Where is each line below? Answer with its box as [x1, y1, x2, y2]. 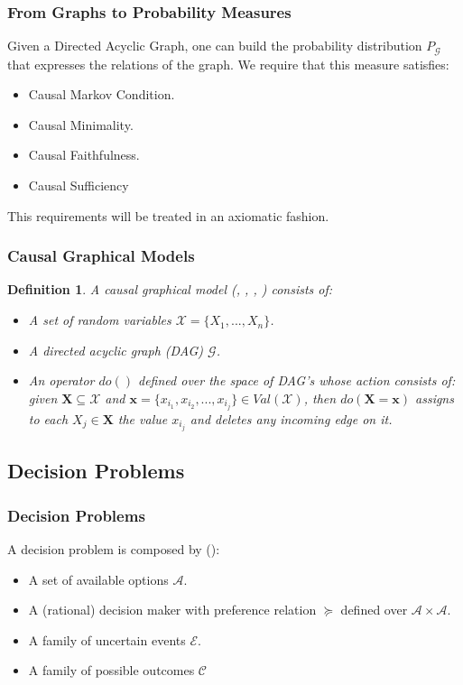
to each [28, 409, 69, 428]
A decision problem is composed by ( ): [7, 540, 220, 559]
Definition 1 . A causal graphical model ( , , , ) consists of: [7, 280, 333, 299]
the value [117, 409, 168, 428]
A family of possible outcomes [28, 661, 195, 680]
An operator [28, 371, 95, 390]
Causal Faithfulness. [28, 145, 140, 164]
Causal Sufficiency [28, 176, 129, 195]
